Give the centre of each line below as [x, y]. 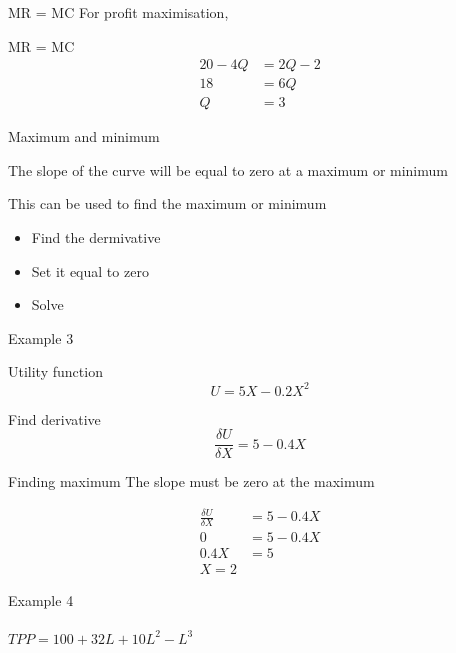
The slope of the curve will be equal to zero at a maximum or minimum [228, 169]
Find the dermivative [96, 237]
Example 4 [41, 600]
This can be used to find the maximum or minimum [167, 203]
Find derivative [54, 418]
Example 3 [41, 337]
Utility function [55, 371]
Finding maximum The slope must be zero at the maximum [191, 481]
